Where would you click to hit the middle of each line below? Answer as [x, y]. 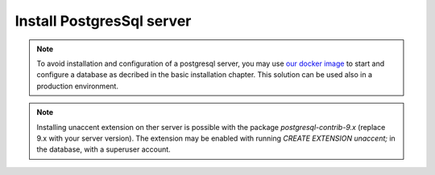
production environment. [77, 86]
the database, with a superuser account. [104, 149]
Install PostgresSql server [103, 21]
